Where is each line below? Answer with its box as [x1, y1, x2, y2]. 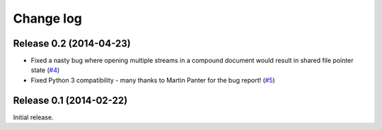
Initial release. [13, 113, 54, 122]
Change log [13, 11, 83, 26]
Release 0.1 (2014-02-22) [13, 94, 128, 106]
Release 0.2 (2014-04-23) [13, 37, 131, 49]
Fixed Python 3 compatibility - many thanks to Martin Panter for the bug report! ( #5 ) [30, 76, 275, 84]
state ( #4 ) [30, 66, 60, 74]
